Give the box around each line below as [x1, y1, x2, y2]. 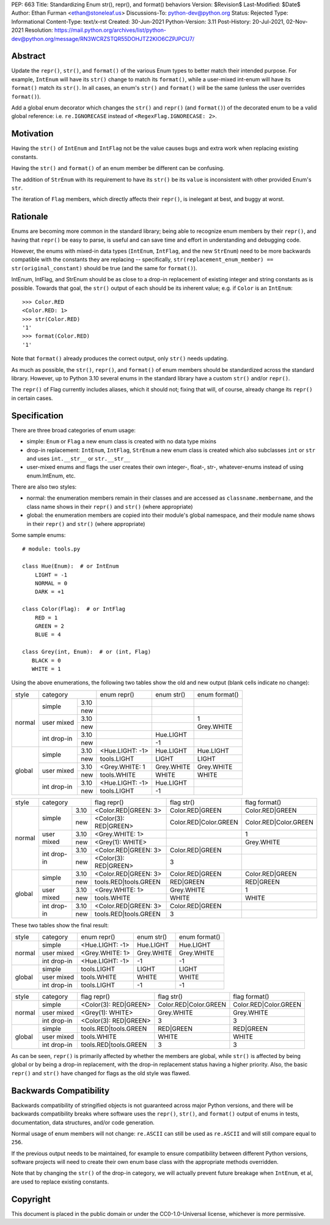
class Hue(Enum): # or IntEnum [22, 563, 119, 570]
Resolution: [24, 26, 53, 34]
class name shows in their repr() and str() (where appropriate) [26, 503, 193, 510]
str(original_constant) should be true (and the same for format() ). [11, 264, 197, 272]
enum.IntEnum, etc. [26, 472, 76, 479]
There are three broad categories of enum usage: [11, 426, 136, 434]
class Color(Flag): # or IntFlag [22, 605, 125, 613]
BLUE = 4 [34, 631, 61, 638]
